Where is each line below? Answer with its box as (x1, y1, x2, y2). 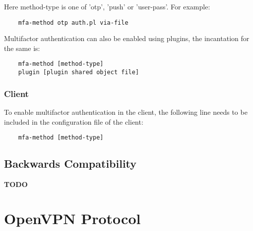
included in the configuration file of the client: (4, 116, 143, 127)
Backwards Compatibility (4, 156, 137, 171)
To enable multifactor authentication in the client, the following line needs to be (4, 106, 248, 117)
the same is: (4, 43, 40, 53)
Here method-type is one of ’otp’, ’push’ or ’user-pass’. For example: (4, 1, 210, 11)
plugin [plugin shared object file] (18, 69, 139, 76)
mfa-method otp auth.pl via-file (18, 19, 128, 26)
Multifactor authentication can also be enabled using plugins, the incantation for (4, 33, 250, 44)
